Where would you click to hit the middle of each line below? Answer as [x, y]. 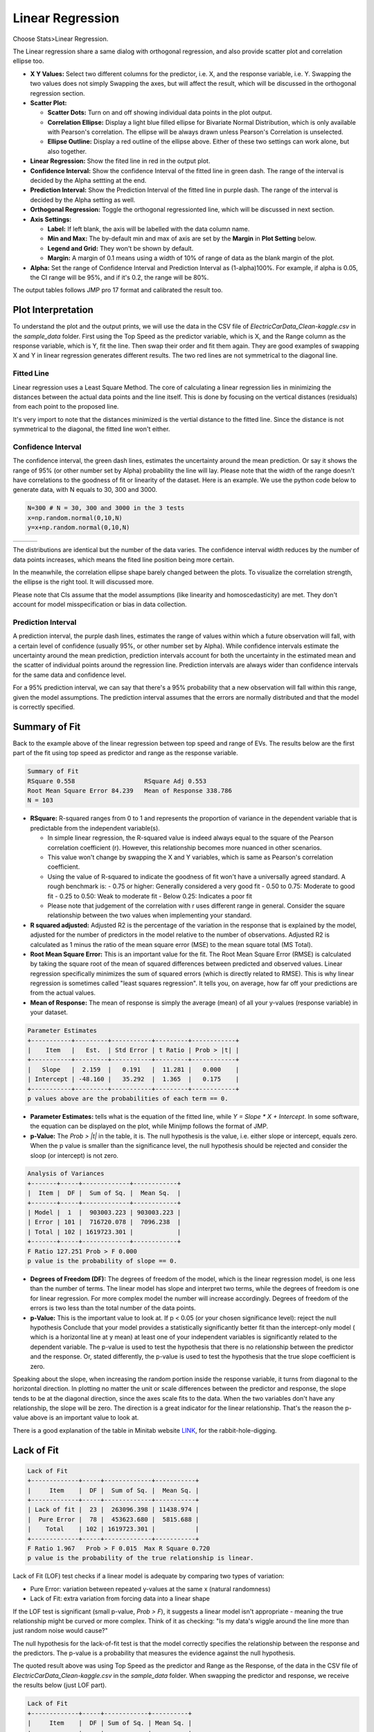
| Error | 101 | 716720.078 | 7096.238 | [104, 1222]
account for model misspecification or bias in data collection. [100, 604]
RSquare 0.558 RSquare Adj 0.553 [117, 781]
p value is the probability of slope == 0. [103, 1261]
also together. [67, 151]
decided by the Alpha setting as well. [83, 200]
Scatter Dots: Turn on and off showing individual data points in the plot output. [160, 113]
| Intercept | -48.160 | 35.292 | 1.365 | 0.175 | [133, 1079]
